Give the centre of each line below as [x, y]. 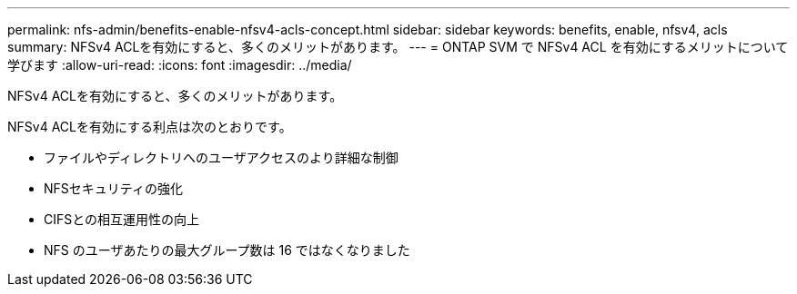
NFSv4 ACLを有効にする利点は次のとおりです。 [150, 127]
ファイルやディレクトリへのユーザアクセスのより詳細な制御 [221, 157]
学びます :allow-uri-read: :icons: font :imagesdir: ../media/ [180, 65]
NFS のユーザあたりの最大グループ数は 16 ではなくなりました [227, 250]
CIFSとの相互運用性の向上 [122, 219]
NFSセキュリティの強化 [113, 188]
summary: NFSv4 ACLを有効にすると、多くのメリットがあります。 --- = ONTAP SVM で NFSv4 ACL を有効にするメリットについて [398, 47]
